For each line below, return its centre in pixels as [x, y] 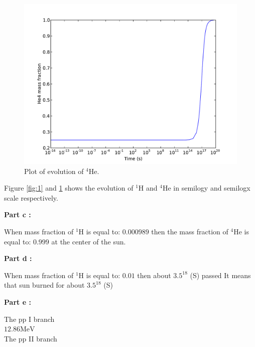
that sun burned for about [44, 285]
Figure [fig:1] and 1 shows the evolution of [69, 188]
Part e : [18, 301]
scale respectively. [31, 197]
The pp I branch [29, 319]
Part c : [18, 214]
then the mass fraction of [190, 231]
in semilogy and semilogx [212, 188]
